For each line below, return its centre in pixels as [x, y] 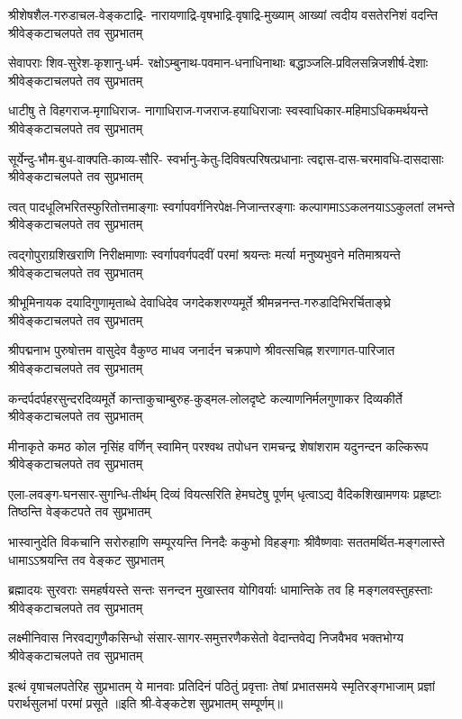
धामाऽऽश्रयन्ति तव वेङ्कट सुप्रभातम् [86, 559]
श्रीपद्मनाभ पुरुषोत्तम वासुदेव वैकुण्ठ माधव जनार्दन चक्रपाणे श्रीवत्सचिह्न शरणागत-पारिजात [202, 350]
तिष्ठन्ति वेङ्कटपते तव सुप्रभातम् [80, 511]
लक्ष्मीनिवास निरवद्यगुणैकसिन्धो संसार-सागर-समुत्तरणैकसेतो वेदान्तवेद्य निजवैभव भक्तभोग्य [206, 637]
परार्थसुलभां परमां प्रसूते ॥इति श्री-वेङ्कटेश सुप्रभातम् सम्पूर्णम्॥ [145, 703]
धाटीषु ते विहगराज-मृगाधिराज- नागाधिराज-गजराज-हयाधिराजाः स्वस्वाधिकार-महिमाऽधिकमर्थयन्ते [218, 110]
